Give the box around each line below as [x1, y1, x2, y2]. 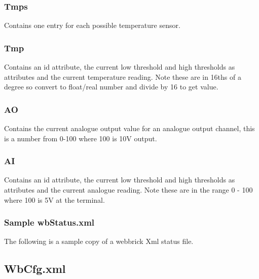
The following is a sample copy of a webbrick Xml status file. [4, 236, 194, 246]
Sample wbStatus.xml [4, 216, 95, 229]
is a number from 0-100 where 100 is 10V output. [4, 133, 157, 143]
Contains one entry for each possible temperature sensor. [4, 20, 180, 30]
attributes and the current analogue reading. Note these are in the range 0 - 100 [4, 184, 253, 195]
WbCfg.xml [4, 261, 66, 276]
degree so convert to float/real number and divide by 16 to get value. [4, 81, 218, 92]
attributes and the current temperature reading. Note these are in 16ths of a [4, 71, 241, 82]
